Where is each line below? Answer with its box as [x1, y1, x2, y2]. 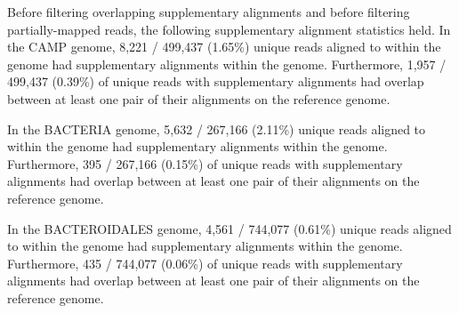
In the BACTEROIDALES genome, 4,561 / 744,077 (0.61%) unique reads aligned [7, 219, 452, 237]
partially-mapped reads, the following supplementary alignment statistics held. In [7, 20, 451, 38]
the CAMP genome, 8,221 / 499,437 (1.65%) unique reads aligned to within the [7, 37, 441, 56]
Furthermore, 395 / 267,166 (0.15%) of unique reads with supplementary [7, 154, 403, 173]
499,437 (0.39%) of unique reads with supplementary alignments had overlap [7, 72, 424, 91]
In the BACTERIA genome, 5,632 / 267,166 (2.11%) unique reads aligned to [7, 119, 426, 138]
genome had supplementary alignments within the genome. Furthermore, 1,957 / [7, 54, 447, 73]
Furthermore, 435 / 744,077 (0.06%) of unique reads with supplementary [7, 253, 403, 272]
